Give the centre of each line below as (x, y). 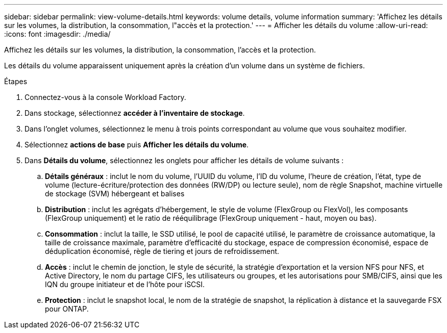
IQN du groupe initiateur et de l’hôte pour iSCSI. (125, 284)
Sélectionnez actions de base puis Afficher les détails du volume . (137, 145)
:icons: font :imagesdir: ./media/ (57, 34)
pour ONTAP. (67, 309)
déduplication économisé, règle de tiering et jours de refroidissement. (162, 251)
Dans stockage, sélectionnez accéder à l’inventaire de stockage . (135, 113)
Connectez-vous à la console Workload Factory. (105, 97)
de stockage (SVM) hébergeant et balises (115, 194)
